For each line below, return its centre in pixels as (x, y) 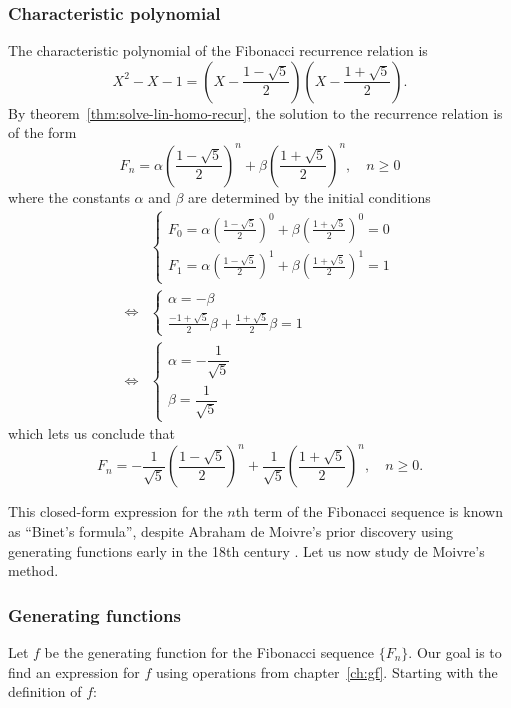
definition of (45, 691)
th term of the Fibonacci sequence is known (369, 511)
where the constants (69, 196)
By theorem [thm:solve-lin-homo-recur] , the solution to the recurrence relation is (255, 112)
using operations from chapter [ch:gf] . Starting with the (326, 671)
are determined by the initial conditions (309, 196)
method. (33, 570)
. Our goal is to (455, 652)
